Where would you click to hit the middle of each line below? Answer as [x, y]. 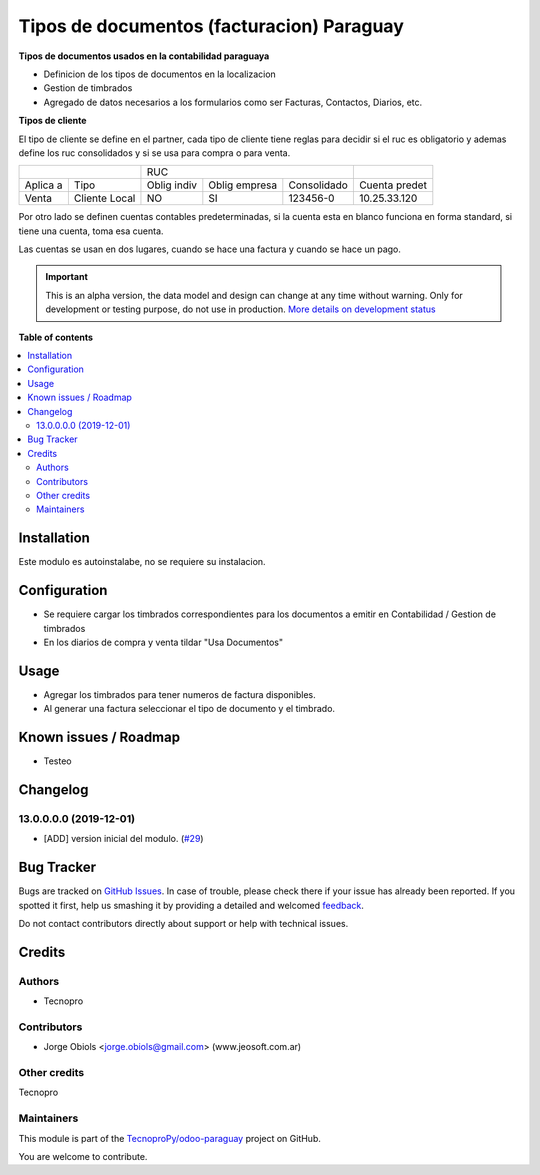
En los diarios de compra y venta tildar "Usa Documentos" [163, 642]
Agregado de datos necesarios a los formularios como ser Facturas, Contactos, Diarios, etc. [233, 102]
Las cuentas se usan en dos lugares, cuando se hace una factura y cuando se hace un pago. [210, 249]
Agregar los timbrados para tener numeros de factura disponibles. [180, 694]
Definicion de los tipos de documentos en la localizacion [160, 74]
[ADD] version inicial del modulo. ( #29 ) [123, 839]
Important [67, 277]
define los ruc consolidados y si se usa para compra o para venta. [154, 152]
